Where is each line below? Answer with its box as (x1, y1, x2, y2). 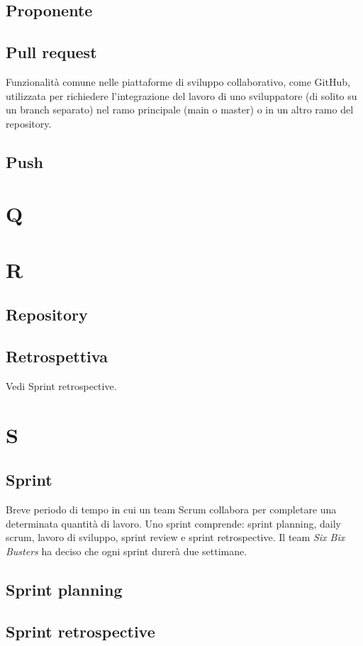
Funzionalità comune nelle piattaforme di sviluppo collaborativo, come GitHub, (6, 74, 350, 89)
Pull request (6, 41, 97, 63)
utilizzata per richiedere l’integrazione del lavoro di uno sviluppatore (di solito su (6, 88, 357, 103)
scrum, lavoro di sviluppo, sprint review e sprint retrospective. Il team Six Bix (6, 530, 345, 545)
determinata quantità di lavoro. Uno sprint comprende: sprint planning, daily (6, 516, 341, 530)
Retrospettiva (6, 345, 108, 367)
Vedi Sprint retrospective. (6, 378, 117, 393)
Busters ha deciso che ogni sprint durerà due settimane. (6, 543, 247, 558)
